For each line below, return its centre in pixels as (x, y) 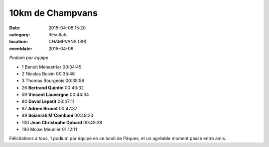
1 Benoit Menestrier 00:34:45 (52, 67)
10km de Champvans (54, 13)
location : (19, 42)
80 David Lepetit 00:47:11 (48, 101)
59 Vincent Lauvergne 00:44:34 (55, 95)
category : (20, 34)
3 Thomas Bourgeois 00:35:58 (53, 81)
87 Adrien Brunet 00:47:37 (50, 108)
